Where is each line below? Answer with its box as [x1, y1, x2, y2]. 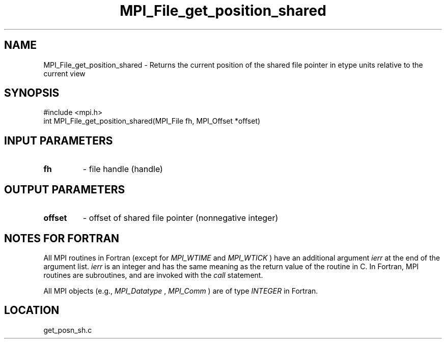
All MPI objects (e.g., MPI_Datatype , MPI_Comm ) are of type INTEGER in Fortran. [43, 286, 318, 295]
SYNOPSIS [4, 87, 60, 100]
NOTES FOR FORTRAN [4, 232, 120, 245]
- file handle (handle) [82, 164, 163, 175]
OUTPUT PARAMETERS [4, 183, 125, 196]
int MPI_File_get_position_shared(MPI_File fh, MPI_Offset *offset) [43, 117, 261, 126]
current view [43, 69, 86, 78]
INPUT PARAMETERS [4, 134, 113, 147]
